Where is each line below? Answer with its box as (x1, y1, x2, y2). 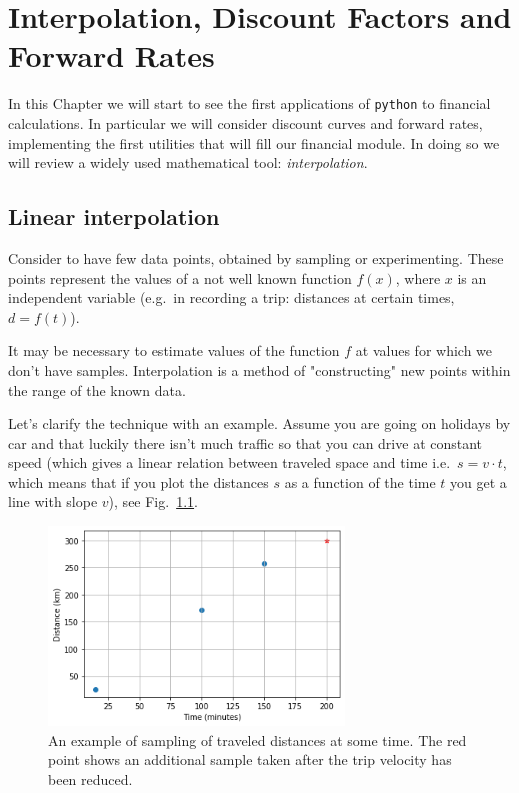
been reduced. (48, 768, 133, 789)
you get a (450, 471, 507, 492)
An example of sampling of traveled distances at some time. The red (48, 729, 467, 750)
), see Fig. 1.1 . (108, 491, 198, 512)
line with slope (8, 491, 98, 512)
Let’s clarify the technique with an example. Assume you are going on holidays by (8, 413, 511, 434)
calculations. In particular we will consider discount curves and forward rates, (8, 112, 483, 133)
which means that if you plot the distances (8, 471, 269, 492)
